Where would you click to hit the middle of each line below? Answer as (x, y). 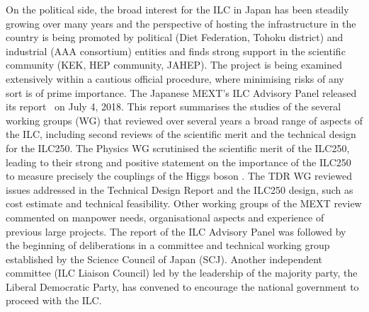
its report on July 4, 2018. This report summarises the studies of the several (174, 106)
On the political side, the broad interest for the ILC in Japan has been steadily (177, 9)
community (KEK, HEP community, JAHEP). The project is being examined (174, 65)
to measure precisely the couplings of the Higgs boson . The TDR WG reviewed (179, 176)
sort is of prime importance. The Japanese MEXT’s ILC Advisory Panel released (181, 92)
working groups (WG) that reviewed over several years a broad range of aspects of (184, 120)
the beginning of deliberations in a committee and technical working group (168, 245)
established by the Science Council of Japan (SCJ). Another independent (164, 259)
